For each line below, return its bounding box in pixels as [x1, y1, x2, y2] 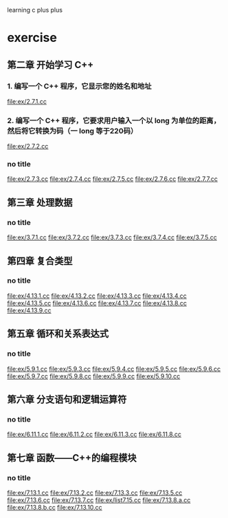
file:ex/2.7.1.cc [7, 97, 47, 105]
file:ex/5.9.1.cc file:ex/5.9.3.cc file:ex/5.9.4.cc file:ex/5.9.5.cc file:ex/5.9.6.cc [7, 365, 221, 373]
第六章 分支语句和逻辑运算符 [7, 393, 127, 405]
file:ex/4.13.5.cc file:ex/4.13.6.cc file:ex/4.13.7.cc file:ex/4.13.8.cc [7, 299, 187, 307]
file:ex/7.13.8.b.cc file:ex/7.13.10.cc [7, 503, 103, 511]
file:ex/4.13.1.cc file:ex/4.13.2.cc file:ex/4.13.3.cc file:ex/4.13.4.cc [7, 292, 187, 300]
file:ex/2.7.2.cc [7, 142, 49, 151]
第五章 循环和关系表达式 [7, 328, 109, 340]
